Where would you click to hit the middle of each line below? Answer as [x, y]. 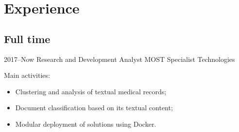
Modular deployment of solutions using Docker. [86, 124]
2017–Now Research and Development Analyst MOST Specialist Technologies [119, 59]
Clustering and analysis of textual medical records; [91, 91]
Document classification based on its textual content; [94, 108]
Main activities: [27, 75]
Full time [27, 38]
